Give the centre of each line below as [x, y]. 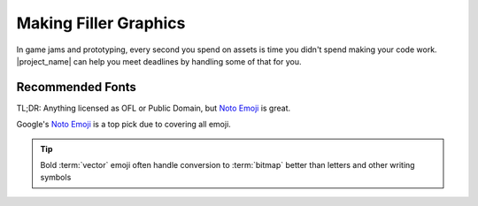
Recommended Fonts [77, 87]
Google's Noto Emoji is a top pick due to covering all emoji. [124, 125]
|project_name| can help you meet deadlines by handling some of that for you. [159, 61]
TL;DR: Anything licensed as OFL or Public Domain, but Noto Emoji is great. [154, 108]
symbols [56, 178]
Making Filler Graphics [101, 23]
